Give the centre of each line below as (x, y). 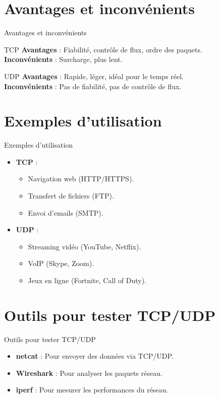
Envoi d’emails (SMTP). (66, 212)
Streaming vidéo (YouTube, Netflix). (85, 246)
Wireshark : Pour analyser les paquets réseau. (89, 373)
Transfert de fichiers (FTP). (71, 195)
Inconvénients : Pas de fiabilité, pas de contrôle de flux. (93, 86)
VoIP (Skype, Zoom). (61, 263)
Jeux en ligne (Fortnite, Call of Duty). (87, 280)
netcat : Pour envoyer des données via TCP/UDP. (95, 356)
